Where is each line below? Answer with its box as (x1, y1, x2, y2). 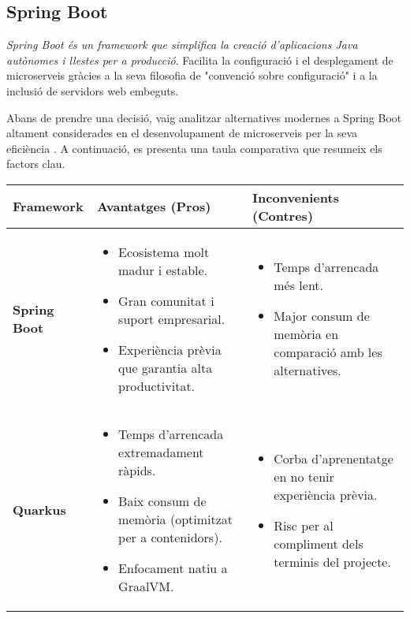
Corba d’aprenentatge (274, 449, 393, 467)
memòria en (274, 325, 339, 344)
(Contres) (252, 206, 314, 225)
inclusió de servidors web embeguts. (6, 82, 179, 99)
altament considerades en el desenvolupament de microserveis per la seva (6, 125, 358, 141)
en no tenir (274, 467, 334, 486)
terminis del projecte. (274, 552, 391, 571)
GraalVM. (118, 576, 174, 595)
